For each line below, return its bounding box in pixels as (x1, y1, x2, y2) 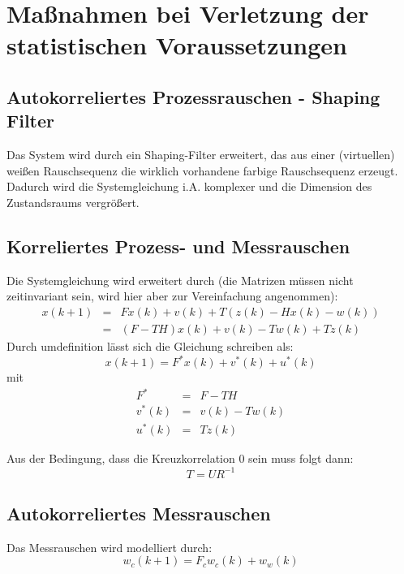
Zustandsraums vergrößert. (6, 193, 140, 210)
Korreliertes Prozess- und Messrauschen (6, 233, 350, 258)
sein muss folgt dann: (248, 450, 354, 467)
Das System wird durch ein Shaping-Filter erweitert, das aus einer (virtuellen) (6, 146, 395, 163)
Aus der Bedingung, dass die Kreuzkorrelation (6, 450, 235, 467)
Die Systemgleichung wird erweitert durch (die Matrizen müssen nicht (6, 271, 354, 288)
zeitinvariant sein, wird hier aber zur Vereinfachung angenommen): (6, 287, 338, 304)
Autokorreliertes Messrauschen (6, 500, 271, 525)
